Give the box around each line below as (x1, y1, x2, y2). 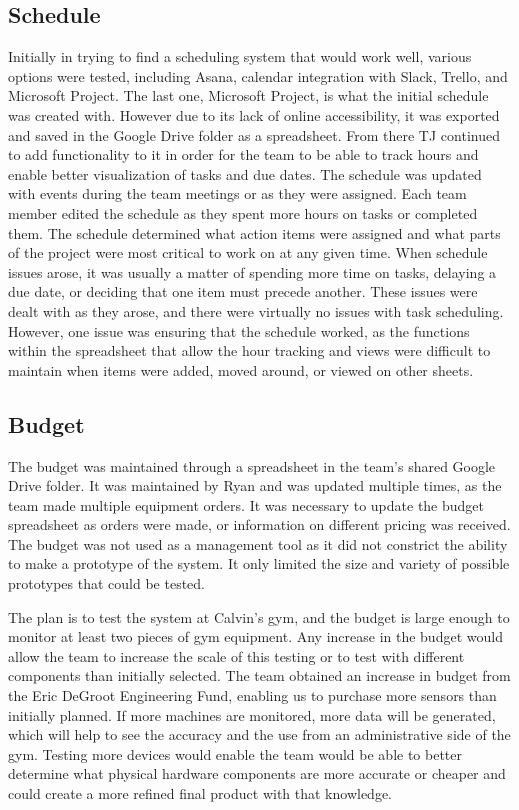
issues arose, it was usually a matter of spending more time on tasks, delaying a (8, 261, 497, 282)
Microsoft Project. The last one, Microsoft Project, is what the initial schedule (8, 85, 489, 106)
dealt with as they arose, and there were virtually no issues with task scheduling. (8, 300, 504, 321)
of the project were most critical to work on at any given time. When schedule (8, 242, 488, 263)
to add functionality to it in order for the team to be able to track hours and (8, 144, 479, 165)
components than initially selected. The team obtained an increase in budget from (8, 665, 511, 686)
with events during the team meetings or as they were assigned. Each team (8, 183, 467, 204)
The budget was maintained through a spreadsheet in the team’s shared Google (8, 455, 496, 476)
